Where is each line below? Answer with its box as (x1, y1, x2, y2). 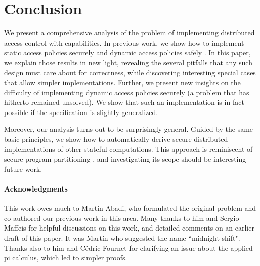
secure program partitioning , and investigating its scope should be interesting (4, 154, 246, 164)
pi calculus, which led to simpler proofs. (4, 252, 127, 263)
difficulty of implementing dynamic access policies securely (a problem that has (4, 87, 249, 97)
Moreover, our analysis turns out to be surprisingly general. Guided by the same (4, 124, 253, 134)
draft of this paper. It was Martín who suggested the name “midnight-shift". (4, 233, 240, 243)
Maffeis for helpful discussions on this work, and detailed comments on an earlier (4, 222, 254, 233)
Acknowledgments (4, 183, 68, 194)
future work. (4, 163, 42, 174)
